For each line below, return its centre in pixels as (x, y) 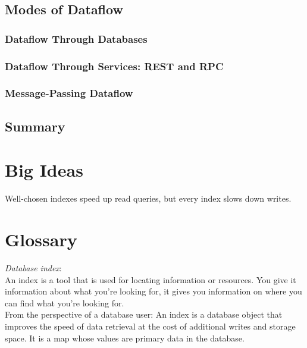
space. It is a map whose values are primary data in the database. (125, 338)
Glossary (41, 239)
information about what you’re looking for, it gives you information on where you (153, 291)
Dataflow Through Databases (76, 38)
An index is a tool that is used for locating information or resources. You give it (151, 279)
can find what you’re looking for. (65, 302)
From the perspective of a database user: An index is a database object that (144, 314)
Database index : (33, 267)
